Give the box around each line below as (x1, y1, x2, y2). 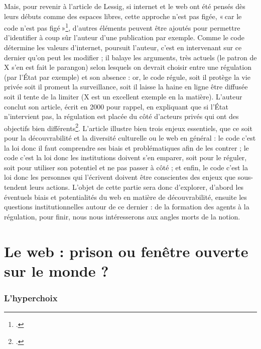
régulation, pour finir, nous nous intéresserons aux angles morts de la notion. (4, 211, 240, 221)
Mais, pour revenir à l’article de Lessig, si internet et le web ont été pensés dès (4, 1, 245, 11)
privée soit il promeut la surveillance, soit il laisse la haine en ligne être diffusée (4, 81, 248, 92)
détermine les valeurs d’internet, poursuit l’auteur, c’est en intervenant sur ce (4, 42, 242, 53)
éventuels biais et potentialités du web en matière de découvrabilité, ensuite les (4, 191, 247, 202)
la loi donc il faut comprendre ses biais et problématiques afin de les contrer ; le (4, 142, 249, 153)
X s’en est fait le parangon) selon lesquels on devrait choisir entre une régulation (4, 62, 251, 72)
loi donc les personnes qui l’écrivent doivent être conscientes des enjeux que (4, 172, 235, 182)
